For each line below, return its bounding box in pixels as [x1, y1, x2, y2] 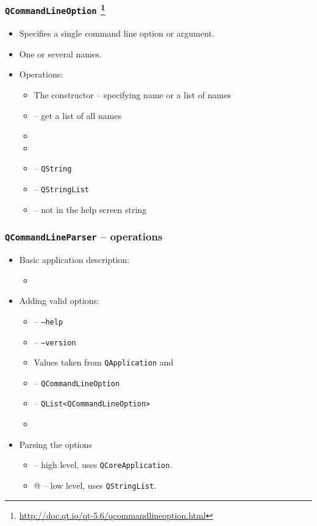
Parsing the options [19, 438, 92, 450]
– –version [34, 335, 76, 348]
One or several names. [19, 47, 102, 60]
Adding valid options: [19, 294, 99, 307]
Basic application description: [19, 253, 130, 266]
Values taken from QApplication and [34, 356, 174, 369]
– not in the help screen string [34, 203, 147, 215]
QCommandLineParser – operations [5, 229, 163, 244]
